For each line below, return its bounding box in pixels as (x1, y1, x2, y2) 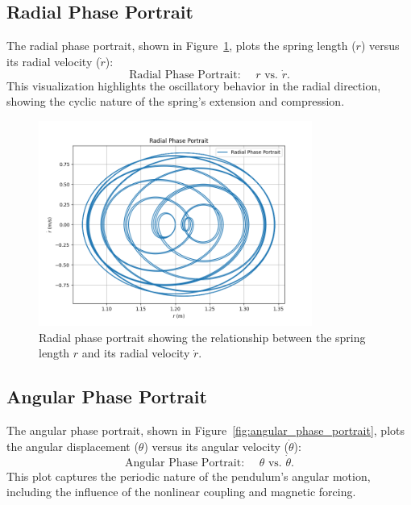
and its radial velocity (81, 344, 190, 361)
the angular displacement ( (6, 437, 139, 454)
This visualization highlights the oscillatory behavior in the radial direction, (6, 77, 381, 94)
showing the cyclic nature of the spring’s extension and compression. (6, 93, 345, 110)
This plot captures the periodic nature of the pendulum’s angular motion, (6, 467, 371, 484)
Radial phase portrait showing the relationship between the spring (39, 328, 366, 345)
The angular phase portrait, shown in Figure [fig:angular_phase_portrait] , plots (6, 422, 405, 439)
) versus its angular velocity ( (143, 437, 289, 454)
